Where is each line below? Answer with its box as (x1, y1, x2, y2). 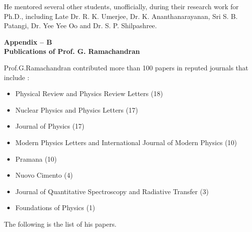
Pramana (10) (15, 153, 57, 164)
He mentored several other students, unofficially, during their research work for (4, 1, 239, 11)
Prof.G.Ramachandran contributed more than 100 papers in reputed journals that (4, 62, 249, 72)
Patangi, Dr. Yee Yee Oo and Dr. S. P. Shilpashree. (4, 20, 157, 31)
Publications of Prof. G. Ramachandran (4, 46, 140, 56)
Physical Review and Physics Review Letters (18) (15, 88, 163, 99)
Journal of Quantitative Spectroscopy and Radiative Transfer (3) (15, 186, 209, 196)
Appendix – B (4, 36, 52, 47)
